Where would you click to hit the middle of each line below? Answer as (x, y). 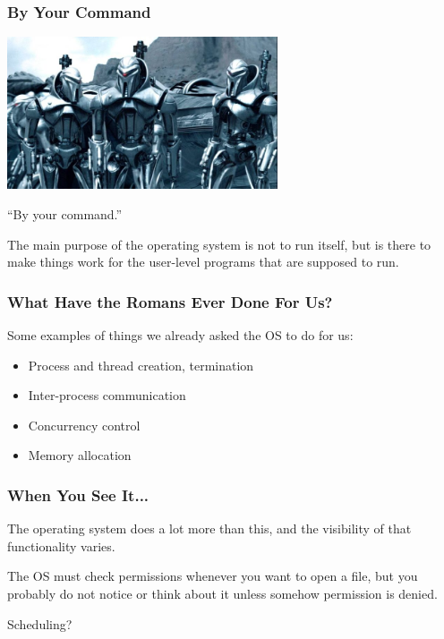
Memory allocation (80, 455)
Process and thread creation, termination (141, 365)
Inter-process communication (107, 395)
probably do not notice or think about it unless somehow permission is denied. (222, 593)
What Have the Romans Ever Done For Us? (170, 301)
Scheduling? (40, 623)
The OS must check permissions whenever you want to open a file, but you (213, 576)
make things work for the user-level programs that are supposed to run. (203, 262)
